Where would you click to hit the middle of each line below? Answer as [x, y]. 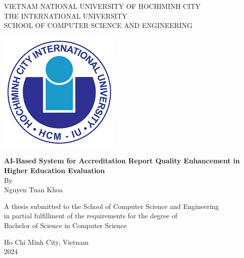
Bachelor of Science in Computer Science [65, 225]
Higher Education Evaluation [54, 170]
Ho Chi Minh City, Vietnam [46, 242]
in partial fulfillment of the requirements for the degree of [91, 216]
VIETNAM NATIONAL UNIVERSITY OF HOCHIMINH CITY [102, 6]
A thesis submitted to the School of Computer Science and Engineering [111, 206]
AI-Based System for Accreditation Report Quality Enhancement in [122, 161]
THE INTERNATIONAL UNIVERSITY [66, 15]
